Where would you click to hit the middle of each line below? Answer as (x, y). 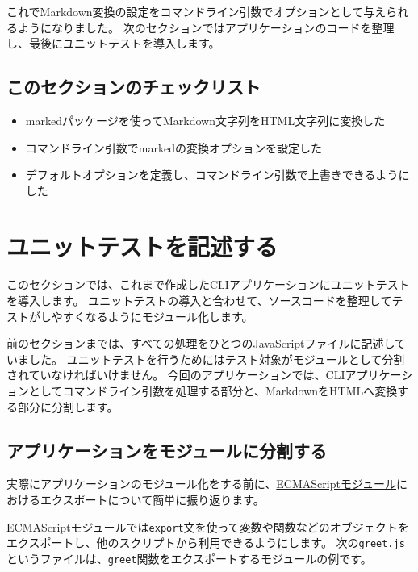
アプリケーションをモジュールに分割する (167, 450)
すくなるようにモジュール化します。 (158, 316)
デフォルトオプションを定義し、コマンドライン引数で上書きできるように (217, 175)
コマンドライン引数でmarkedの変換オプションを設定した (173, 147)
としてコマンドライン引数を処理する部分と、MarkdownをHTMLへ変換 (213, 391)
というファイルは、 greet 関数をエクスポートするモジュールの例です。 (189, 558)
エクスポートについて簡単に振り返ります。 (152, 500)
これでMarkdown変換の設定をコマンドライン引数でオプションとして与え (196, 11)
